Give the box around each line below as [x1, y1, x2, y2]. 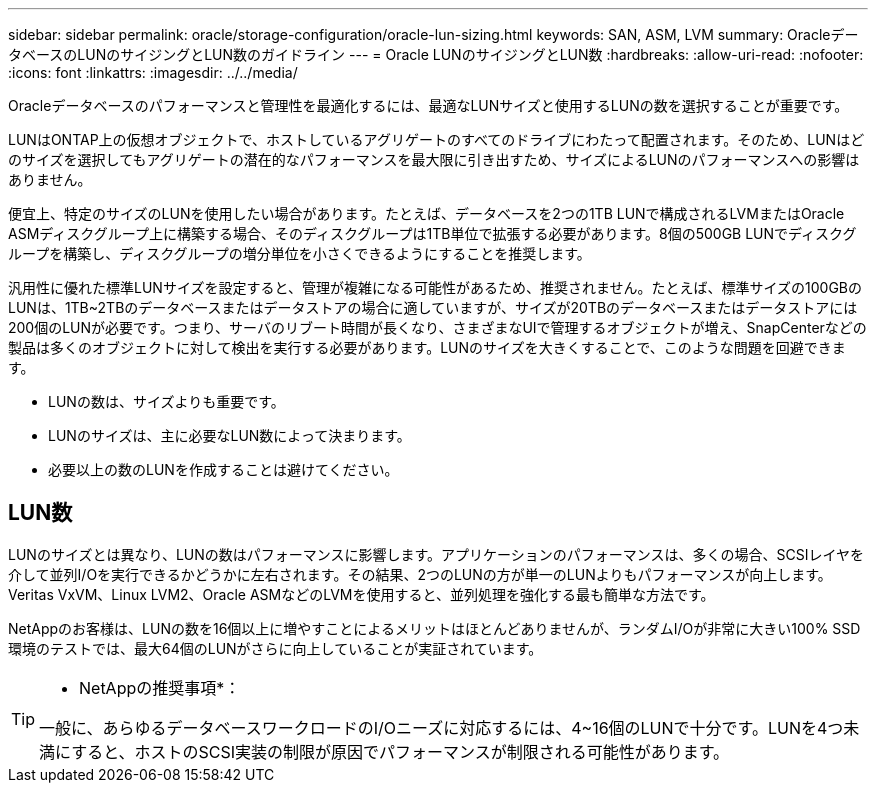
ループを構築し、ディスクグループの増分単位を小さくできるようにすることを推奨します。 [8, 245, 591, 262]
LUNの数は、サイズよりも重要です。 [48, 393, 285, 410]
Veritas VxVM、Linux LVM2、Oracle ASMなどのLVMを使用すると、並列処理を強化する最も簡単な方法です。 [8, 585, 715, 603]
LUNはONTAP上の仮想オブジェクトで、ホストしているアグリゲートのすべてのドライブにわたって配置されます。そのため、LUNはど [8, 131, 865, 148]
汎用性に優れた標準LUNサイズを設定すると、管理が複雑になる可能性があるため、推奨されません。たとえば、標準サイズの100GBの [8, 279, 863, 296]
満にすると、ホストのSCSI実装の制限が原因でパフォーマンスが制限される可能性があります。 [39, 741, 730, 762]
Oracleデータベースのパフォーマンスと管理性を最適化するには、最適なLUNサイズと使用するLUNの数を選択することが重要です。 [8, 97, 849, 114]
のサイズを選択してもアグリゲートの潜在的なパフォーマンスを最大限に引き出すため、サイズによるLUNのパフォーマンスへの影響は [8, 151, 860, 168]
